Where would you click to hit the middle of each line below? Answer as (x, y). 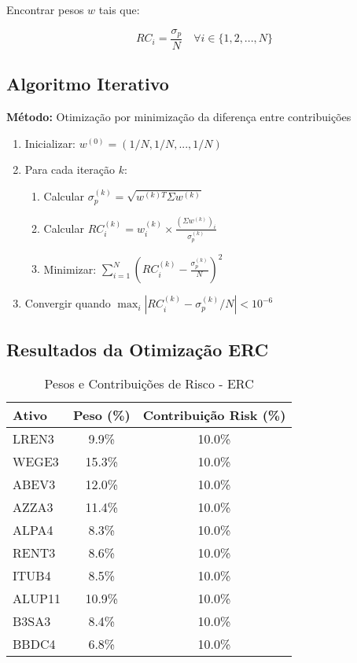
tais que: (119, 9)
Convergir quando (68, 303)
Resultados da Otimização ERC (138, 349)
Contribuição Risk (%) (214, 415)
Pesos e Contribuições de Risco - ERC (149, 384)
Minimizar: (70, 269)
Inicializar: (50, 143)
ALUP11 (37, 599)
